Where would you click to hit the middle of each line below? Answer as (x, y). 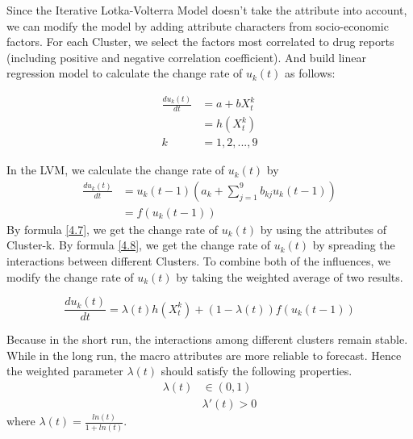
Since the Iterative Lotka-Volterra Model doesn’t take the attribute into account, (207, 10)
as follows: (310, 73)
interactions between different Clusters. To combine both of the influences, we (198, 261)
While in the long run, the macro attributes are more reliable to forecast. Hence (204, 355)
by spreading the (354, 245)
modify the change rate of (70, 276)
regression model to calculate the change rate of (125, 73)
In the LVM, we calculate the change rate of (116, 170)
